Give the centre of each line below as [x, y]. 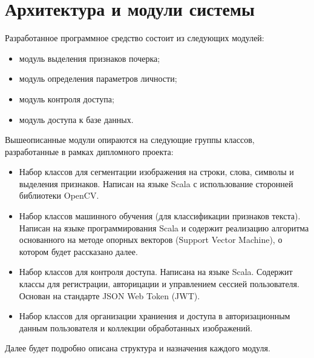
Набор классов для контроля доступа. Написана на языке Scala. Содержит [156, 272]
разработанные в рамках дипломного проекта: [89, 151]
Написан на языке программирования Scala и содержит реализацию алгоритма [164, 227]
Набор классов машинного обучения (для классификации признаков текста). [160, 216]
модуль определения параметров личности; [98, 78]
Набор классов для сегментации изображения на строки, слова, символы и [156, 172]
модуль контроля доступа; [67, 98]
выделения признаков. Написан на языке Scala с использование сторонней [156, 183]
